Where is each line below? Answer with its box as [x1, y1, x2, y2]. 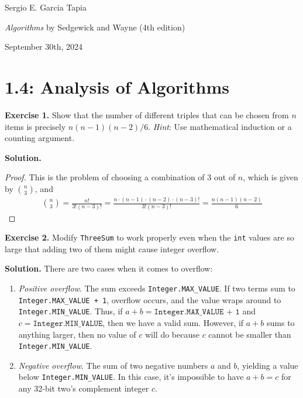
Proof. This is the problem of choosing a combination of [5, 171, 205, 183]
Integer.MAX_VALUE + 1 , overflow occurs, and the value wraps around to [18, 293, 281, 306]
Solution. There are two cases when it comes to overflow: [5, 262, 213, 275]
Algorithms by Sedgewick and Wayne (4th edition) [5, 20, 185, 33]
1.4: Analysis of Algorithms [5, 74, 229, 98]
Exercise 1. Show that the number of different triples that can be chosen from [5, 108, 289, 121]
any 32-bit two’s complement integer [18, 382, 149, 394]
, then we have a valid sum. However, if [102, 316, 244, 328]
